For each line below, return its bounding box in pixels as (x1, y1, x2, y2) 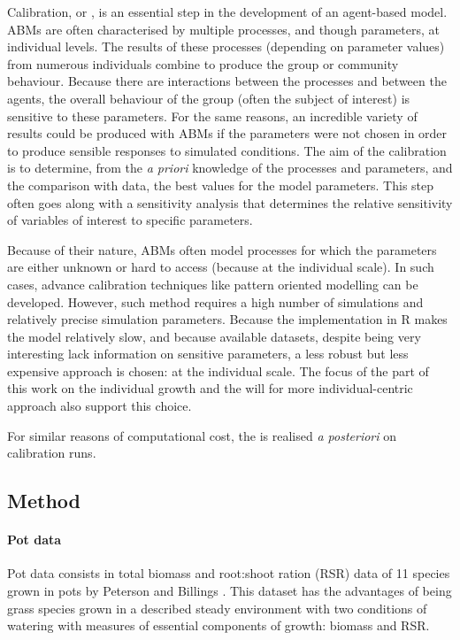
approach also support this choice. (7, 397, 192, 415)
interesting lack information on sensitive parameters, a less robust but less (7, 344, 409, 363)
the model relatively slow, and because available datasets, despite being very (7, 327, 421, 345)
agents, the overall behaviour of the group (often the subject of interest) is (7, 89, 410, 107)
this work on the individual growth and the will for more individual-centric (7, 379, 413, 397)
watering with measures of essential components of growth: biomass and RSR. (7, 616, 430, 635)
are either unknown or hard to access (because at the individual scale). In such (7, 258, 434, 276)
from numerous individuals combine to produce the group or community (7, 54, 399, 73)
